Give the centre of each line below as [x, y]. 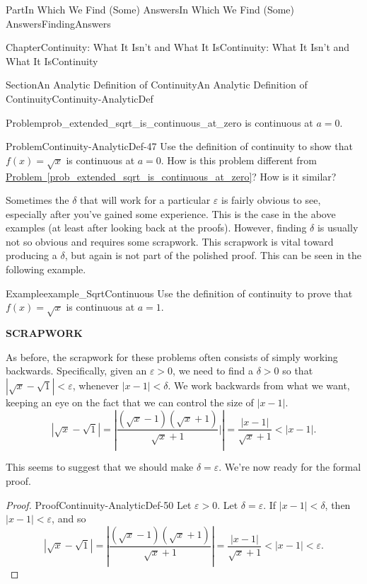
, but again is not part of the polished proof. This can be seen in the [213, 255]
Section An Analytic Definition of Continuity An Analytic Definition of [157, 85]
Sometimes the [37, 200]
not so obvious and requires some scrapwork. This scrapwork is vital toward [170, 241]
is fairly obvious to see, [271, 200]
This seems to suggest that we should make [100, 467]
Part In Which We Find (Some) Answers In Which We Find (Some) [150, 9]
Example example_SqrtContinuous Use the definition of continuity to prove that [179, 293]
